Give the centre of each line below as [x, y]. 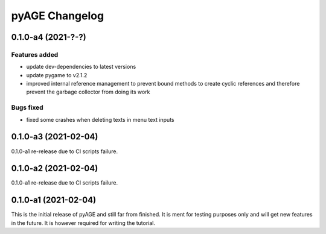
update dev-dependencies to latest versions [81, 67]
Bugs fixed [27, 107]
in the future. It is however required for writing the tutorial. [83, 223]
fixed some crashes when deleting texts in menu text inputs [100, 119]
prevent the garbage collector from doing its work [88, 92]
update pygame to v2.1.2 [57, 75]
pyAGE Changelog [58, 16]
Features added [35, 54]
